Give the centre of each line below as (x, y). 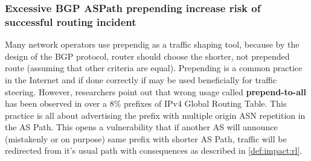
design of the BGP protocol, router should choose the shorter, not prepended (147, 56)
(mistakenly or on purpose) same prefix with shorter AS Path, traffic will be (146, 138)
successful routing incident (71, 21)
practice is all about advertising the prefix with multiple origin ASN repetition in (155, 115)
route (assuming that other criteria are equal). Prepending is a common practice (154, 68)
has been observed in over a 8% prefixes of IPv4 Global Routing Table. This (146, 103)
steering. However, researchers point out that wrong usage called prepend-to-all (155, 91)
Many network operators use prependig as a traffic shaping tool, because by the (152, 44)
